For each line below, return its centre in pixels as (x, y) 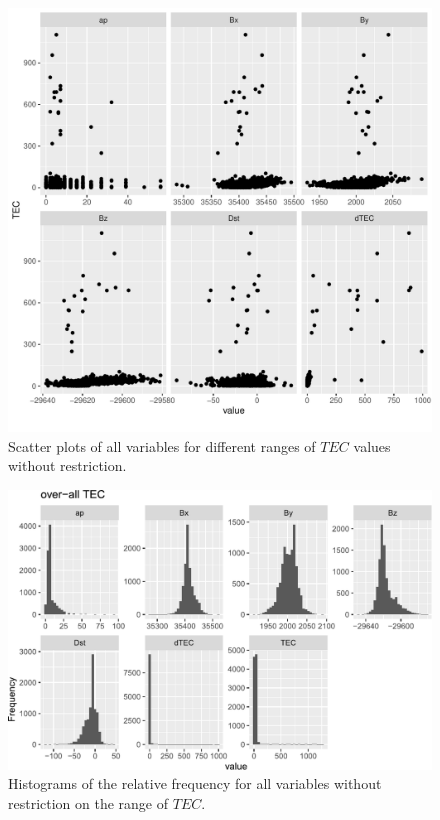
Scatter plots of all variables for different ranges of (162, 445)
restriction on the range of (88, 802)
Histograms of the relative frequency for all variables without (195, 783)
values (372, 445)
